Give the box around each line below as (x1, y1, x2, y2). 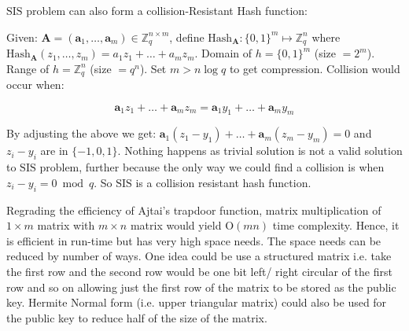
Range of (6, 60, 50, 76)
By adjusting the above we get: (6, 125, 157, 142)
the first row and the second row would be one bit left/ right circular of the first (6, 263, 392, 280)
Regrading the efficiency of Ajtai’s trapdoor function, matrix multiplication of (6, 201, 381, 218)
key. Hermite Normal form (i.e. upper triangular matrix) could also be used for (6, 294, 387, 311)
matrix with (37, 217, 95, 234)
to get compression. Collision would (229, 60, 400, 76)
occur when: (6, 76, 64, 93)
